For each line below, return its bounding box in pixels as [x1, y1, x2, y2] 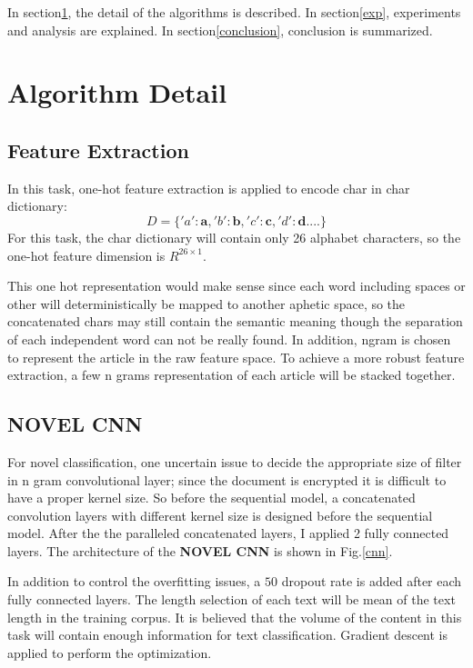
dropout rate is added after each [281, 572, 462, 591]
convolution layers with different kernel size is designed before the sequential [7, 505, 433, 524]
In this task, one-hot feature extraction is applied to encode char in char [7, 178, 410, 197]
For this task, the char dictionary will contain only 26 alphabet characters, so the [7, 227, 461, 246]
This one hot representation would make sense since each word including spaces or [7, 276, 466, 295]
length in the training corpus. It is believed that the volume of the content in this [7, 607, 462, 626]
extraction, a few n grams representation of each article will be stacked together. [7, 365, 456, 384]
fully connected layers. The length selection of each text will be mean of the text [7, 590, 456, 609]
